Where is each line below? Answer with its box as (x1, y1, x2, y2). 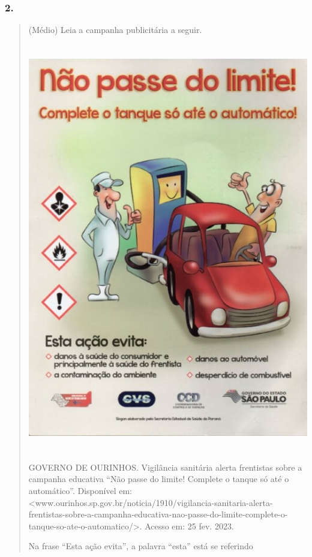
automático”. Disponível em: (28, 484, 132, 496)
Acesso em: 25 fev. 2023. (145, 519, 234, 532)
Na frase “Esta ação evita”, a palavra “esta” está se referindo (28, 540, 253, 552)
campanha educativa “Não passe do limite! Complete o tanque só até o (28, 472, 289, 485)
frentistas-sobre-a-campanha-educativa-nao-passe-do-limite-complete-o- (28, 508, 288, 520)
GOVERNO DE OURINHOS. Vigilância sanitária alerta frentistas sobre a (28, 460, 302, 473)
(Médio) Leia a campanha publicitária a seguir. (28, 23, 202, 36)
